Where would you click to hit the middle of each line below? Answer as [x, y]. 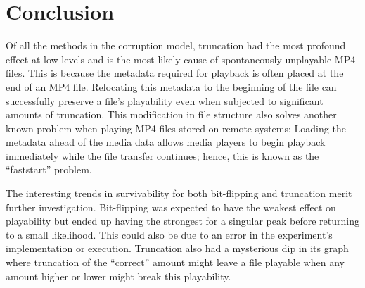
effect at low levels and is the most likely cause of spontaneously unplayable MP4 [181, 59]
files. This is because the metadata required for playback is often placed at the [175, 73]
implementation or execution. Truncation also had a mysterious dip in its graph [177, 248]
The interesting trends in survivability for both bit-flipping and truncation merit [179, 193]
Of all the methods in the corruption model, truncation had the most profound [176, 45]
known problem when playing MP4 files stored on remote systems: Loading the [176, 128]
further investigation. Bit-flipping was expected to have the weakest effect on [171, 207]
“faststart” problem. [49, 169]
